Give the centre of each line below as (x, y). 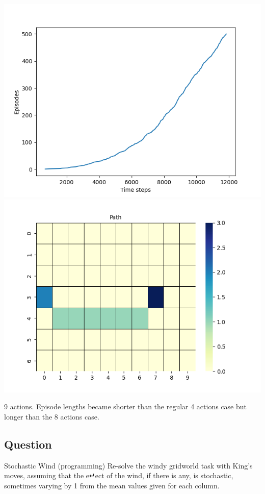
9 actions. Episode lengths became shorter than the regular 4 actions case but (126, 406)
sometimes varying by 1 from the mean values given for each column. (112, 485)
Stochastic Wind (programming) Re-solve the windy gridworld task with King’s (128, 465)
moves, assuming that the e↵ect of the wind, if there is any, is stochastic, (119, 475)
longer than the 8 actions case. (52, 416)
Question (28, 444)
